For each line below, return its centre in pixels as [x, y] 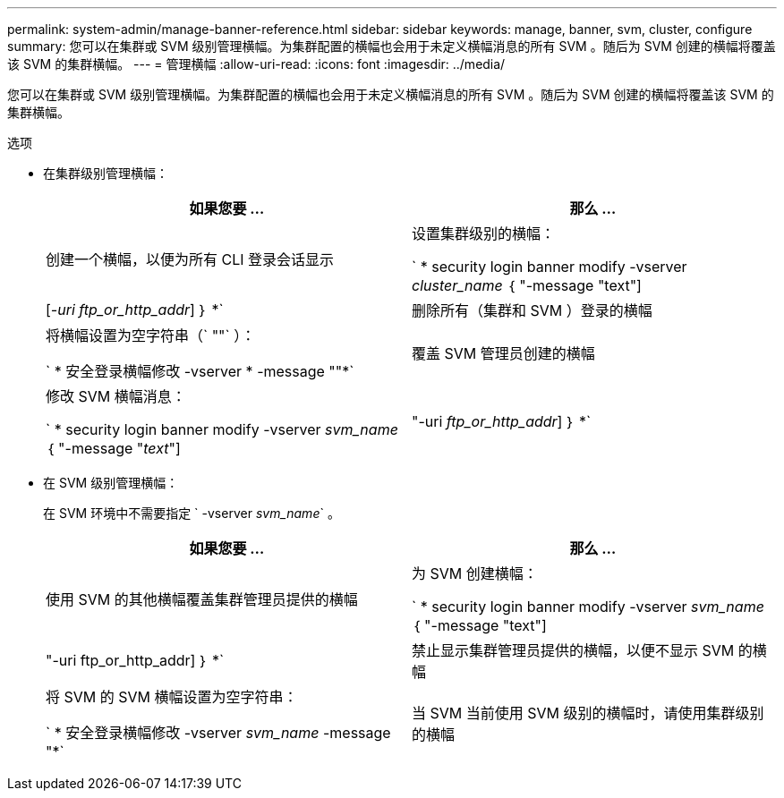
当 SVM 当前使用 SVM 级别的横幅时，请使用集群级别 [588, 713]
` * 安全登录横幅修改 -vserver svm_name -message [218, 733]
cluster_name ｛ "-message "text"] [527, 285]
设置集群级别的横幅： [484, 233]
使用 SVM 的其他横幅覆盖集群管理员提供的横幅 [202, 599]
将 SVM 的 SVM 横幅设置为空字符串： [172, 697]
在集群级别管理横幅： [106, 173]
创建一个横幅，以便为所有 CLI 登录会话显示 [190, 259]
